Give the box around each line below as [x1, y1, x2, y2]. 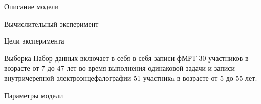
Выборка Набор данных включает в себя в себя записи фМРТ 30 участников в [4, 52, 249, 63]
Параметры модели [4, 90, 63, 100]
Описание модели [4, 1, 59, 11]
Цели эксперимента [4, 35, 64, 46]
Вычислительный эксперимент [4, 18, 99, 29]
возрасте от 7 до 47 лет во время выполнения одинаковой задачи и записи [4, 63, 235, 73]
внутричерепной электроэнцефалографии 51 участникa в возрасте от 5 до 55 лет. [4, 72, 257, 83]
